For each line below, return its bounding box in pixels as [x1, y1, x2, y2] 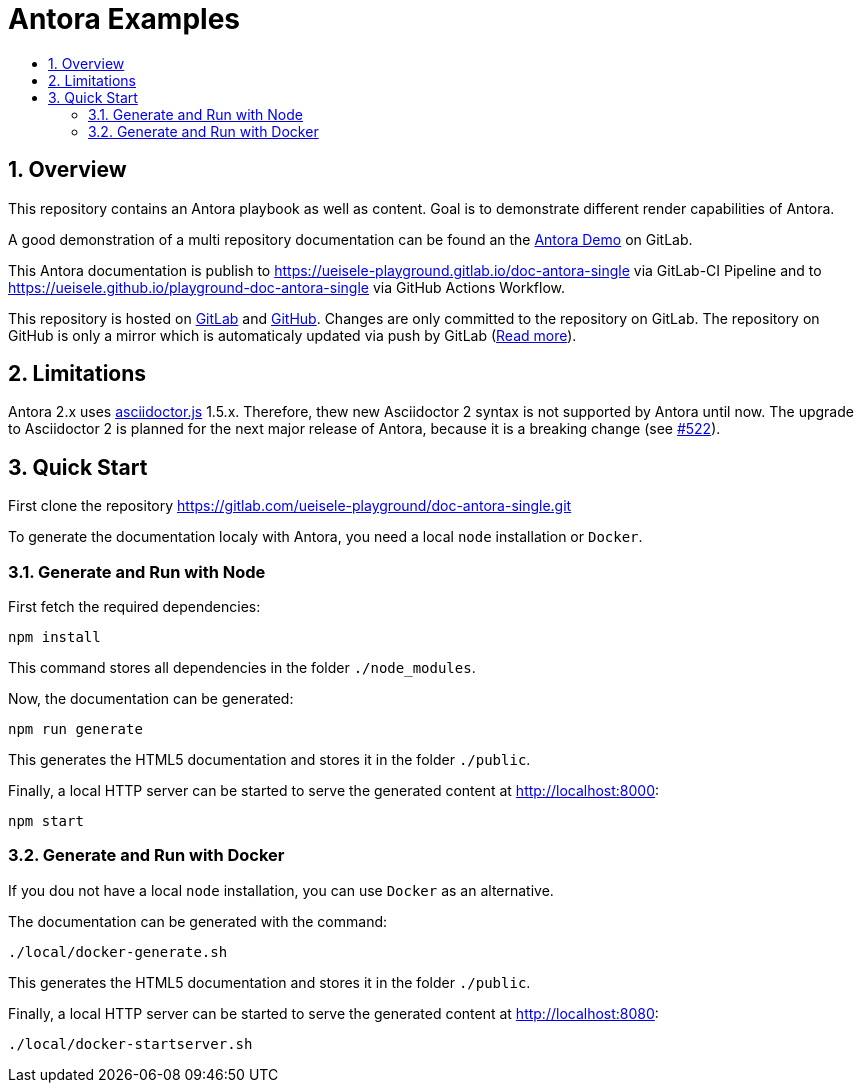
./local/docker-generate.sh [8, 943, 228, 960]
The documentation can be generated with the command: [8, 912, 388, 930]
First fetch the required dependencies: [8, 598, 261, 616]
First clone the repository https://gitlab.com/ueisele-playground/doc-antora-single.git [8, 497, 572, 515]
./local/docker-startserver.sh [8, 1035, 253, 1052]
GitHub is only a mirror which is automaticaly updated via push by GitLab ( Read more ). [8, 326, 577, 344]
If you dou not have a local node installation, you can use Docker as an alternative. [8, 881, 554, 899]
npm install [8, 629, 101, 646]
